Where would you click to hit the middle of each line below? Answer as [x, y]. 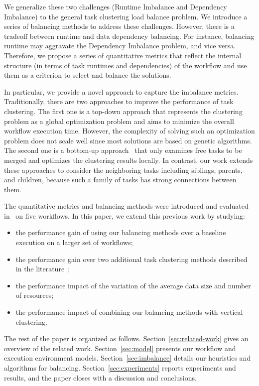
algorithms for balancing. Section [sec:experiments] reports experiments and [120, 368]
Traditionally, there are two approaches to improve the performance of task [119, 101]
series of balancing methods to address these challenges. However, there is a [119, 26]
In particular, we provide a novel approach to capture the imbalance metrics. [121, 91]
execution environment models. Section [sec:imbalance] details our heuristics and [128, 358]
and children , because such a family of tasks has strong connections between [120, 180]
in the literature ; [43, 269]
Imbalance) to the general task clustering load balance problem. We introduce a [126, 16]
